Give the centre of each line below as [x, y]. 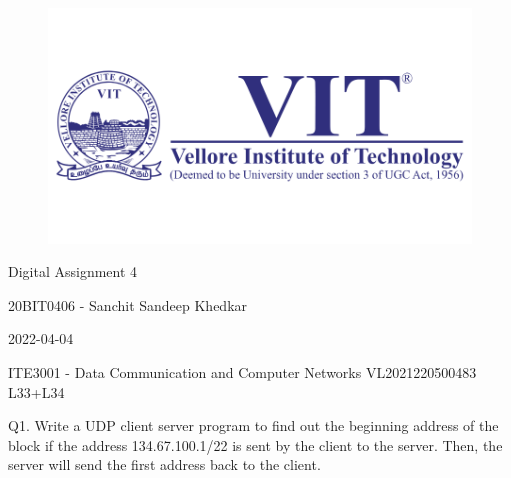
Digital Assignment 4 [73, 271]
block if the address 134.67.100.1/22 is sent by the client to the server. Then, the [255, 444]
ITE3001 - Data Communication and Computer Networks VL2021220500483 [242, 371]
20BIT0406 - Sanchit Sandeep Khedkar [128, 304]
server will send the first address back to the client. [164, 464]
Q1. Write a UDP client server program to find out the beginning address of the [253, 425]
